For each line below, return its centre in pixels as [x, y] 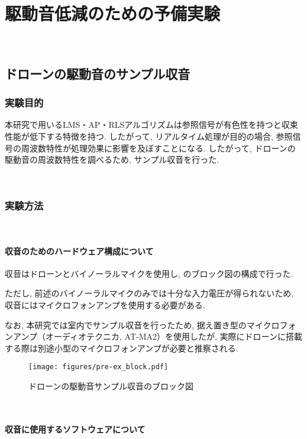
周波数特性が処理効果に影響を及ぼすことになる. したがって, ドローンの [158, 148]
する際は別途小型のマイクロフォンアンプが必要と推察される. [122, 348]
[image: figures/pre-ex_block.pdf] [98, 367]
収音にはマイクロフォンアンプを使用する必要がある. [105, 305]
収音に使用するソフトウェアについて [75, 429]
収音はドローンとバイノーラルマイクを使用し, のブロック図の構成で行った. [149, 273]
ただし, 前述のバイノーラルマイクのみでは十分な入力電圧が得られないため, [149, 293]
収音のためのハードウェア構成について [79, 251]
